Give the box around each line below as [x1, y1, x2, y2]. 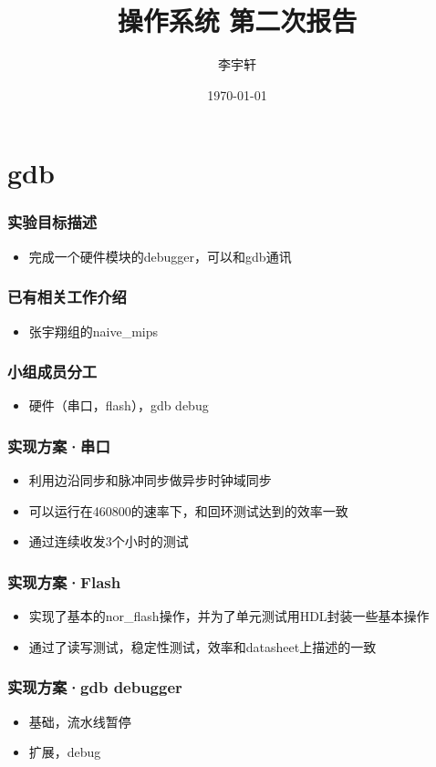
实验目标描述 [7, 211, 98, 233]
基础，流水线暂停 [28, 711, 131, 731]
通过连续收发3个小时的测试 [28, 532, 189, 551]
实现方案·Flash [7, 570, 121, 593]
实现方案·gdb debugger [7, 676, 182, 699]
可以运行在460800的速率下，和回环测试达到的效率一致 [28, 501, 348, 520]
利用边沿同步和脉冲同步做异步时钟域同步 [28, 471, 272, 490]
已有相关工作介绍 [7, 285, 127, 308]
